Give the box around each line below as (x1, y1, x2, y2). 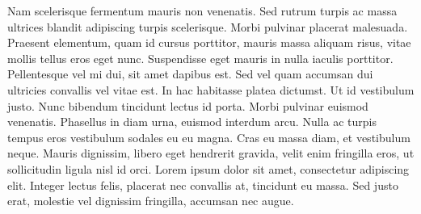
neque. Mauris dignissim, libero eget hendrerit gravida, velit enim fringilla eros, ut (7, 145, 415, 162)
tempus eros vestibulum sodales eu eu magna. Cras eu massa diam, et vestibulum (7, 128, 410, 145)
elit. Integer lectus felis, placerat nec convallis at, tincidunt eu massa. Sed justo (7, 176, 398, 193)
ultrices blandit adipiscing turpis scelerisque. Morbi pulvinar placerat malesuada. (7, 18, 408, 35)
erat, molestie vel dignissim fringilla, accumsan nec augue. (7, 192, 294, 209)
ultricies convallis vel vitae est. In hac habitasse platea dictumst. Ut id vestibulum (7, 81, 415, 98)
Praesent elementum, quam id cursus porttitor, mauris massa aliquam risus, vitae (7, 34, 411, 51)
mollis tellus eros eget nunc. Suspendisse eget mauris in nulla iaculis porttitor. (7, 49, 394, 66)
